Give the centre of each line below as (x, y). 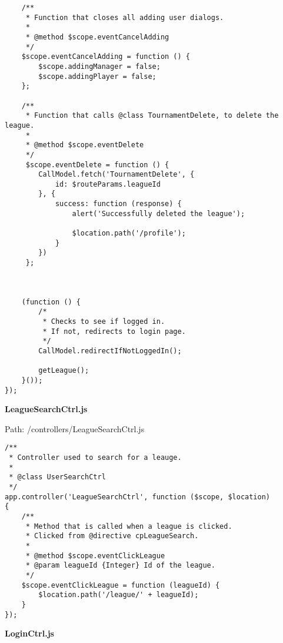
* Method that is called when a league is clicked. (129, 526)
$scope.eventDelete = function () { (97, 165)
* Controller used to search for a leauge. (95, 458)
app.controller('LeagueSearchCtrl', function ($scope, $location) (138, 497)
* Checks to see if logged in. (104, 321)
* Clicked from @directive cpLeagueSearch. (112, 536)
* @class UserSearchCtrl (57, 477)
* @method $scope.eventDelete (85, 145)
